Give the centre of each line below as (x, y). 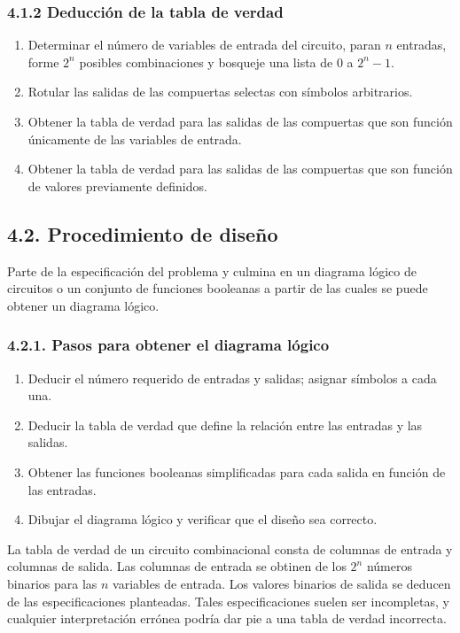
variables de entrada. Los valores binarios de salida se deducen (282, 583)
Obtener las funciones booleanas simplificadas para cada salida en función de (237, 471)
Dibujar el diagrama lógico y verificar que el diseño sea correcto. (203, 519)
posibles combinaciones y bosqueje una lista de (206, 62)
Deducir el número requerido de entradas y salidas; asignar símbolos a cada (232, 378)
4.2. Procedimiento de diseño (143, 233)
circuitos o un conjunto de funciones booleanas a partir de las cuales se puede (218, 288)
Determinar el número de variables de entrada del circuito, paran (204, 45)
